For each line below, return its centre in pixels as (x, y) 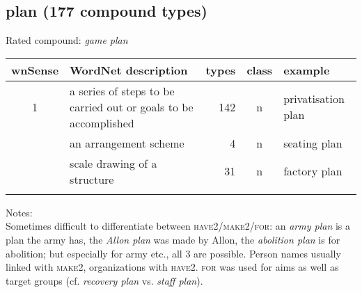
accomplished (102, 122)
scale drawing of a (113, 163)
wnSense (35, 70)
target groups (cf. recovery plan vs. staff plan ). (104, 280)
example (307, 70)
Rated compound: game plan (67, 40)
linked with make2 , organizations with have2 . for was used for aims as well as (172, 267)
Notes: (19, 212)
